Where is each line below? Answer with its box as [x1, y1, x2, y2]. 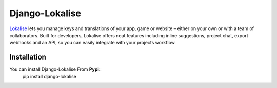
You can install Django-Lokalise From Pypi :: [9, 66, 102, 72]
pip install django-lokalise [22, 73, 76, 79]
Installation [9, 53, 46, 62]
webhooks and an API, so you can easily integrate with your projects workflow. [9, 40, 176, 46]
